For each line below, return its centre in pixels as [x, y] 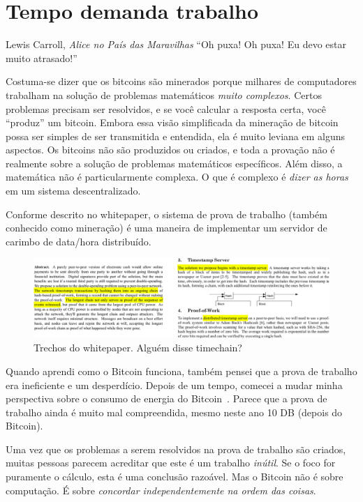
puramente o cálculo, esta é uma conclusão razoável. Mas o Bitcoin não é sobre [175, 477]
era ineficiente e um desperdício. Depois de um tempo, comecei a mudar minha [174, 385]
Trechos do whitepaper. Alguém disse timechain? [138, 348]
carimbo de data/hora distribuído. [79, 241]
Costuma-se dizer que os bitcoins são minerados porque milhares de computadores [181, 81]
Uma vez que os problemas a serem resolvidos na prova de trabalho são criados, [176, 449]
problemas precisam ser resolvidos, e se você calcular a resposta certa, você [166, 108]
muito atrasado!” [42, 58]
